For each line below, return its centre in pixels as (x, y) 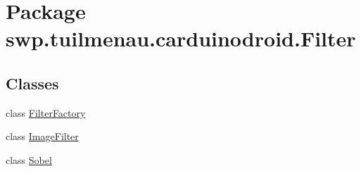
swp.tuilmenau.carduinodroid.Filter (181, 38)
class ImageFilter (42, 136)
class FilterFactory (46, 112)
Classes (32, 83)
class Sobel (29, 159)
